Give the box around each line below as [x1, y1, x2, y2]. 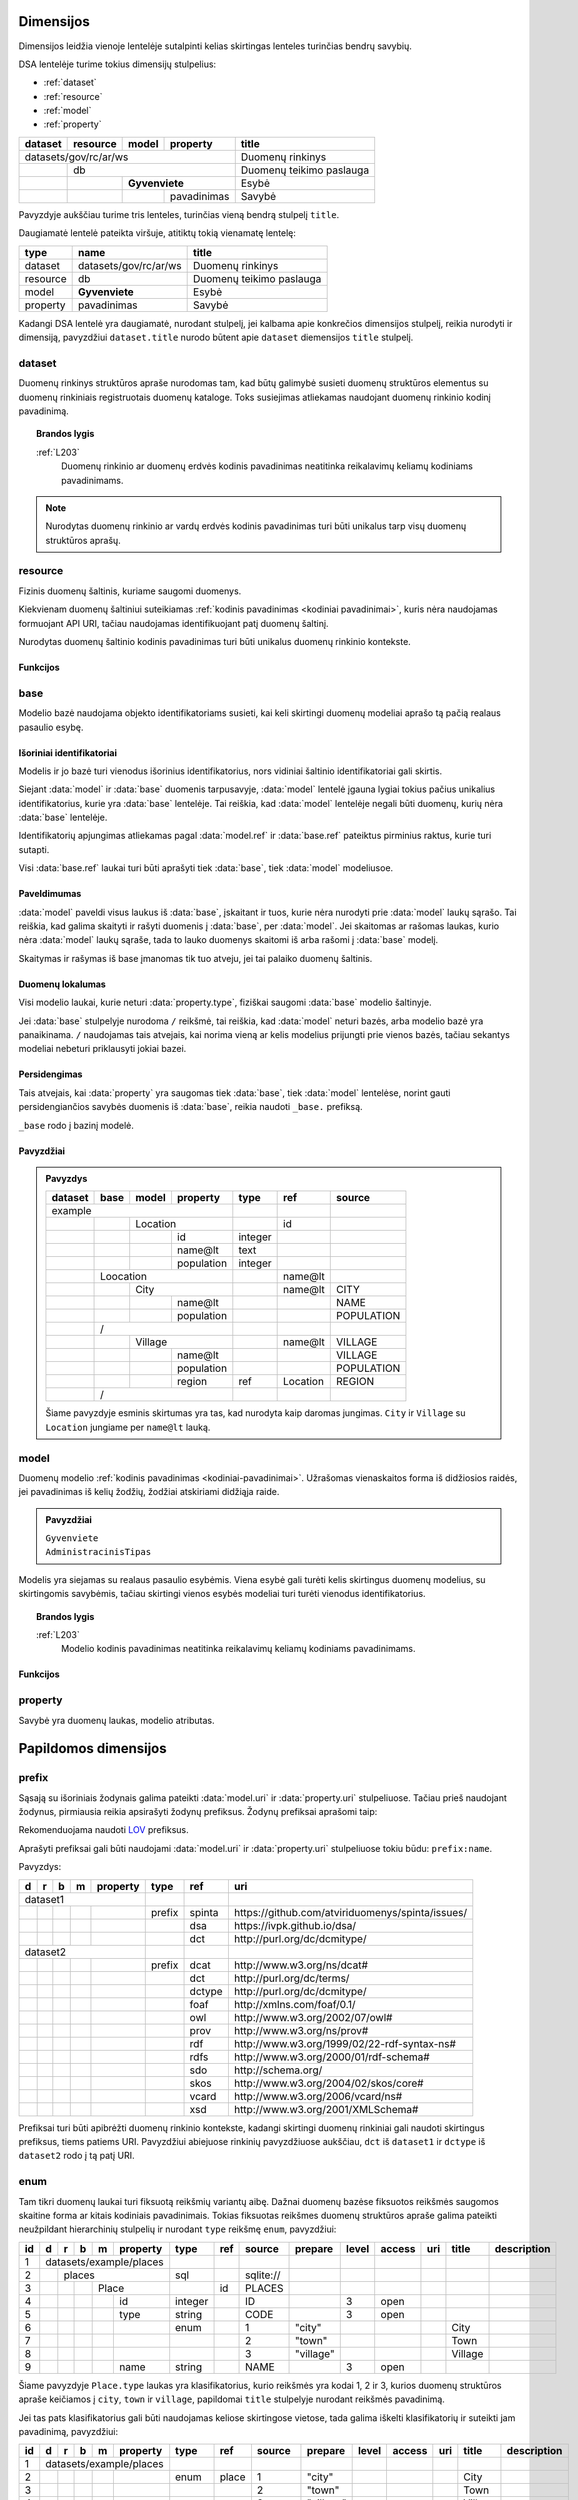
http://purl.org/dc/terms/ [233, 1971, 350, 1985]
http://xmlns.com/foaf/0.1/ [233, 1997, 356, 2011]
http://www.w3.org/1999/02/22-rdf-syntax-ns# [233, 2036, 457, 2050]
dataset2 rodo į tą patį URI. [18, 2150, 135, 2162]
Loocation [100, 1270, 147, 1284]
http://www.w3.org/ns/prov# [233, 2023, 369, 2037]
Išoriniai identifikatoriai [18, 746, 118, 759]
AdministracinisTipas [45, 1546, 152, 1558]
